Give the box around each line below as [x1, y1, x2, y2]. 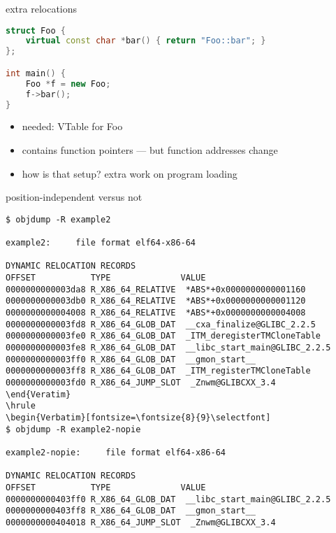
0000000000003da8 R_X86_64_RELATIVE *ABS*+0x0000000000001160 [6, 284, 306, 294]
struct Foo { [6, 25, 66, 36]
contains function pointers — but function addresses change [22, 142, 278, 157]
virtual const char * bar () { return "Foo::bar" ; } [25, 36, 266, 46]
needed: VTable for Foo [22, 119, 123, 134]
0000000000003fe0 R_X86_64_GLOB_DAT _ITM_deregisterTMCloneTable [6, 331, 321, 341]
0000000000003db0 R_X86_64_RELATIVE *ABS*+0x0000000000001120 [6, 296, 306, 306]
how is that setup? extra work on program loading [22, 166, 238, 180]
